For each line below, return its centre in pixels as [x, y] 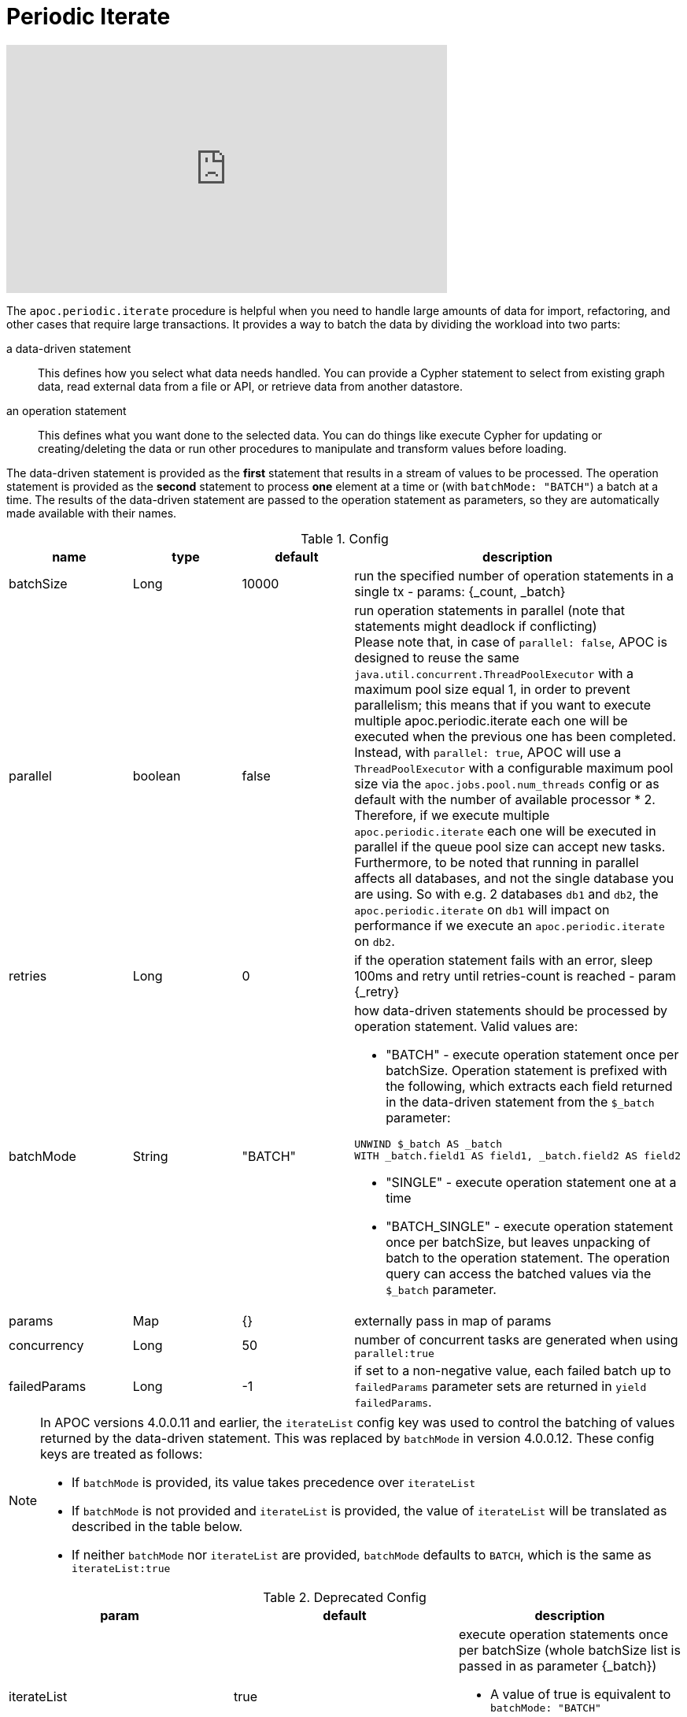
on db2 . [375, 941]
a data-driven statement [69, 348]
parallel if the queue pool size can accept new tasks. [510, 846]
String [150, 1156]
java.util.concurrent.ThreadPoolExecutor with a [494, 673]
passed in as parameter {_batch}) [558, 1665]
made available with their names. [92, 513]
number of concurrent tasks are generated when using [516, 1339]
